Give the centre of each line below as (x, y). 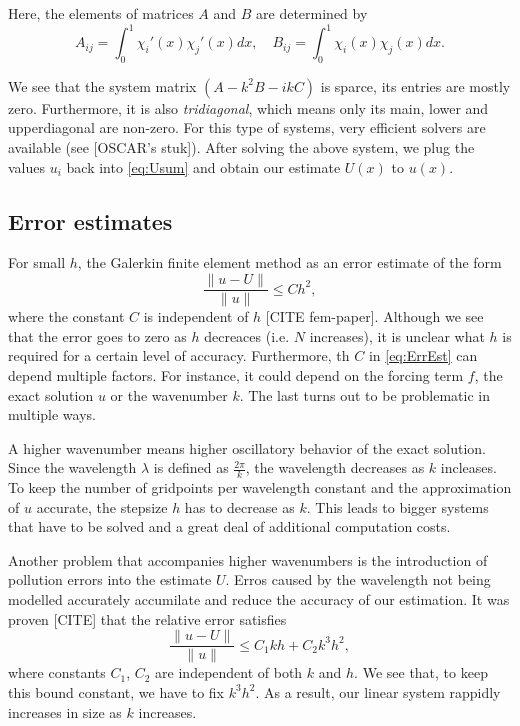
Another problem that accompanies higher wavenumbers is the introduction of (248, 559)
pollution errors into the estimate (110, 579)
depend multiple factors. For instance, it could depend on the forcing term (236, 374)
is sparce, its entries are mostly (415, 85)
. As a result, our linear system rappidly (378, 691)
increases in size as (65, 711)
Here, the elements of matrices (101, 13)
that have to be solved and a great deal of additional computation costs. (229, 526)
